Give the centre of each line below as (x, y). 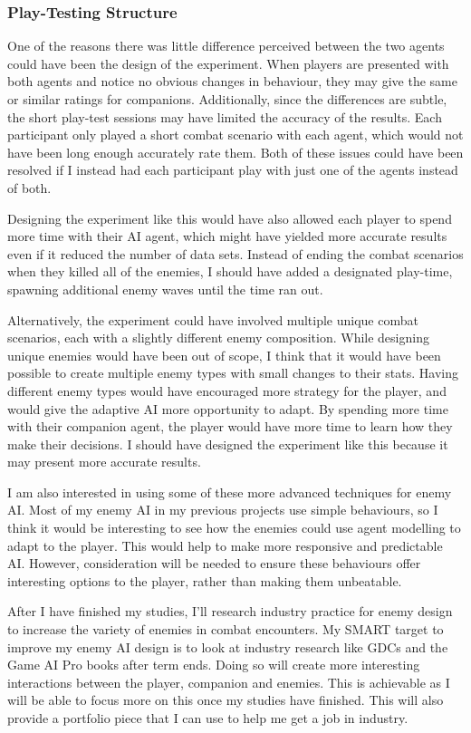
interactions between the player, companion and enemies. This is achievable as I (229, 682)
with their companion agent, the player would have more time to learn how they (230, 426)
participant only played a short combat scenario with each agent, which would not (235, 135)
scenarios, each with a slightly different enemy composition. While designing (218, 338)
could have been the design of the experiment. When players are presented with (228, 63)
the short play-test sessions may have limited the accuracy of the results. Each (225, 116)
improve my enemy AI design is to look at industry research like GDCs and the (228, 646)
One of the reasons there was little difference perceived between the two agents (226, 46)
